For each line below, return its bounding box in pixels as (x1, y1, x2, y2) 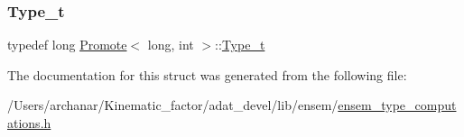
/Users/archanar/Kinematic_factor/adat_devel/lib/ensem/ (7, 96, 339, 114)
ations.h (7, 114, 51, 132)
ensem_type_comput (338, 96, 457, 114)
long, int (147, 35, 194, 54)
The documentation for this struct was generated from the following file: (7, 65, 407, 84)
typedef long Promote (7, 35, 127, 54)
